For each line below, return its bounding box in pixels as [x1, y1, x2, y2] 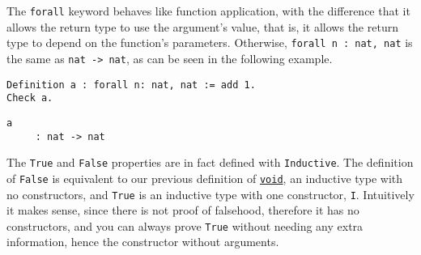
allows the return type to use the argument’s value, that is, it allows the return [6, 18, 398, 35]
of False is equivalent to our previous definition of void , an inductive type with [6, 169, 402, 186]
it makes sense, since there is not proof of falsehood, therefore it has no [6, 202, 359, 219]
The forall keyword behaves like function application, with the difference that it [6, 2, 410, 19]
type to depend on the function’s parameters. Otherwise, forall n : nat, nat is [6, 34, 413, 51]
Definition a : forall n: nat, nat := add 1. [6, 79, 256, 91]
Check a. [6, 92, 53, 104]
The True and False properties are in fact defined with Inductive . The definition [6, 154, 414, 171]
